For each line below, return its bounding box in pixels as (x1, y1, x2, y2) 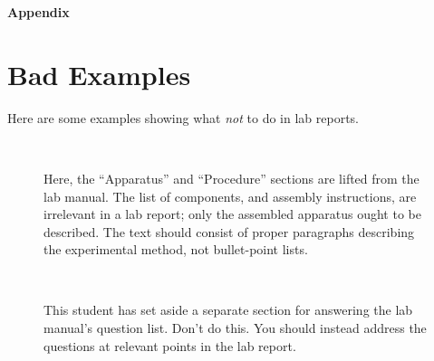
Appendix (7, 3, 70, 21)
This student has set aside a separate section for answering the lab (43, 300, 413, 319)
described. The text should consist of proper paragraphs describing (43, 222, 415, 241)
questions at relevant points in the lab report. (43, 336, 296, 355)
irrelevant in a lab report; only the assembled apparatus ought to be (43, 204, 421, 223)
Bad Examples (7, 55, 191, 92)
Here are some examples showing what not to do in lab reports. (7, 108, 359, 127)
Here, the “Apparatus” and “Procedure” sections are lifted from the (43, 168, 420, 187)
